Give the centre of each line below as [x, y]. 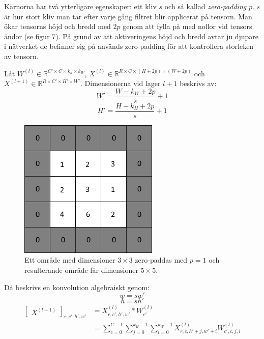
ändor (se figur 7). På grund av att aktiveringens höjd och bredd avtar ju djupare [131, 36]
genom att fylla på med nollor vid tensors [187, 26]
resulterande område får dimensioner [81, 270]
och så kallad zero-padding [206, 6]
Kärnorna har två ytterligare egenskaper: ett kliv [80, 6]
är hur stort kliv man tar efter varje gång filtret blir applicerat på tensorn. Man [128, 16]
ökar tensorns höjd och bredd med [57, 26]
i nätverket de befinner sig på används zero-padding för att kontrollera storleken [129, 46]
